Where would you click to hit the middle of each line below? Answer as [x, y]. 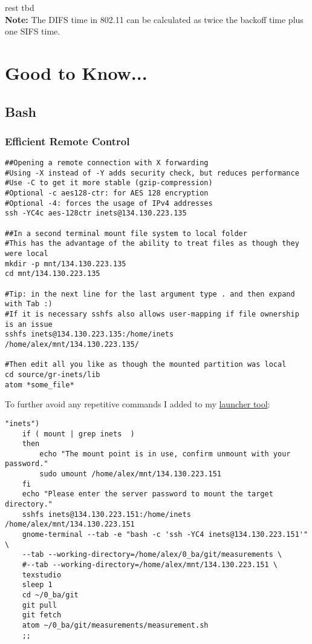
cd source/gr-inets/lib [53, 374]
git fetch [42, 615]
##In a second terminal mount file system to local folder [126, 233]
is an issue [29, 324]
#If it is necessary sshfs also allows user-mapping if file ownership [152, 314]
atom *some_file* [40, 385]
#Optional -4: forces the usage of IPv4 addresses [109, 203]
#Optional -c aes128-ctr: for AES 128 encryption [107, 193]
